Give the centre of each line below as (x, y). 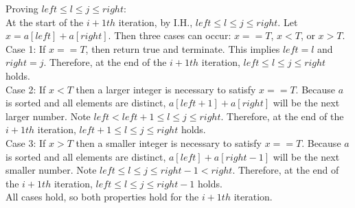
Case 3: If (26, 142)
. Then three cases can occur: (170, 35)
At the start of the (45, 22)
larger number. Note (48, 116)
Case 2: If (26, 89)
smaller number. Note (51, 170)
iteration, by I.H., (156, 22)
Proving (22, 8)
